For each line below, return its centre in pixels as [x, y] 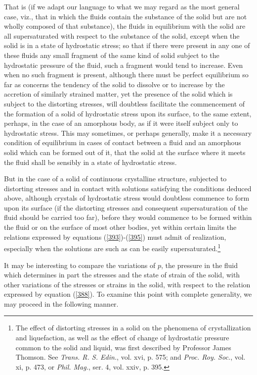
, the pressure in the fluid [200, 265]
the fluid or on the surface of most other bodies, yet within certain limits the [120, 227]
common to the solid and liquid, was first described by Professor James [123, 347]
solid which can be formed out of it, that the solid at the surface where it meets [125, 152]
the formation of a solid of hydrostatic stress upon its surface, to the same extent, [128, 113]
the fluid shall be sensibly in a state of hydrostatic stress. [90, 162]
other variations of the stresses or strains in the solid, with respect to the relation [127, 284]
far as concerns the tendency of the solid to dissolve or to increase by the [114, 84]
